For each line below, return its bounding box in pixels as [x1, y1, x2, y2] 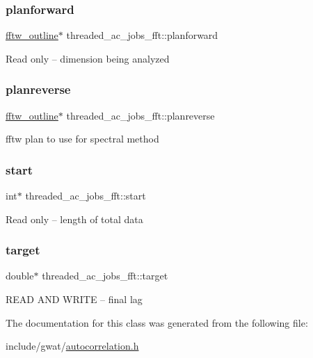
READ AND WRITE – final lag [6, 292, 143, 307]
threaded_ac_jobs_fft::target [42, 268, 168, 283]
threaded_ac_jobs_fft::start [25, 188, 146, 203]
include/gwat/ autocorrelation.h [6, 339, 139, 353]
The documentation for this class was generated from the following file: [6, 315, 308, 329]
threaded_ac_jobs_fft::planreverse [66, 108, 215, 122]
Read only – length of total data [6, 211, 143, 226]
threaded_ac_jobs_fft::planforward [66, 28, 218, 42]
